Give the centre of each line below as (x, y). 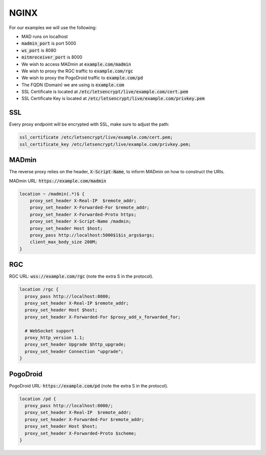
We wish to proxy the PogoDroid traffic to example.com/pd (82, 78)
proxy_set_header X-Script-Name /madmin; (81, 221)
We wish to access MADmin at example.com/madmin (76, 64)
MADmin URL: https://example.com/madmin (58, 181)
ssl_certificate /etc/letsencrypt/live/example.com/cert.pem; (96, 137)
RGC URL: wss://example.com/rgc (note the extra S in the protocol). (81, 276)
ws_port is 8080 (39, 50)
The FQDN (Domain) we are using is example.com (73, 85)
